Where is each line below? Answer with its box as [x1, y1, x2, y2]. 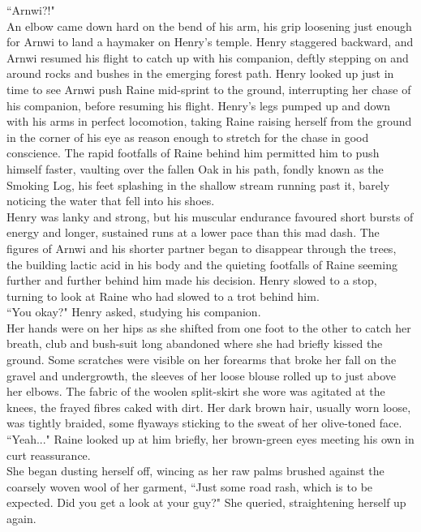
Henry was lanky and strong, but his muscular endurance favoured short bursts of [6, 208, 414, 225]
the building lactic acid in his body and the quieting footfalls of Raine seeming [6, 255, 397, 272]
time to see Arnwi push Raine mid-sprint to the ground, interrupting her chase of [6, 80, 411, 97]
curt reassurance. [6, 446, 91, 463]
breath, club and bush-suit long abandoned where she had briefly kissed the [6, 335, 383, 352]
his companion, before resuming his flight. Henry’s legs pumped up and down [6, 97, 391, 114]
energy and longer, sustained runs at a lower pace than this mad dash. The [6, 224, 380, 241]
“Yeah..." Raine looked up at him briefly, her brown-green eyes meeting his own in [6, 431, 415, 448]
